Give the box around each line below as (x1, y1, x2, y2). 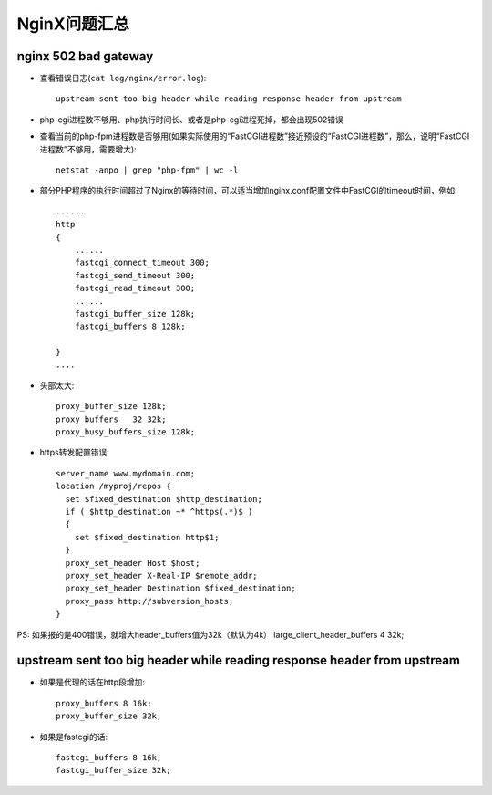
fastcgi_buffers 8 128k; (74, 321, 186, 332)
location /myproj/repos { (56, 481, 172, 492)
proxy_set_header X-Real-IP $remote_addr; (65, 570, 259, 581)
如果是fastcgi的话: (39, 731, 108, 742)
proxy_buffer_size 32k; (56, 711, 162, 721)
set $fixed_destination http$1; (74, 532, 220, 542)
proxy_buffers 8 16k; (56, 698, 152, 708)
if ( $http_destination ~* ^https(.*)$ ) (65, 507, 253, 517)
